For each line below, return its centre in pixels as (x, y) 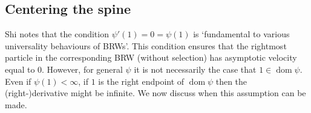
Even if (18, 81)
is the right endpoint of (141, 81)
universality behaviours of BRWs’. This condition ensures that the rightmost (146, 45)
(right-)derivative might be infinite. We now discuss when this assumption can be (155, 93)
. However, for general (82, 69)
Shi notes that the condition (57, 34)
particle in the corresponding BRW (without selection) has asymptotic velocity (151, 57)
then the (231, 81)
